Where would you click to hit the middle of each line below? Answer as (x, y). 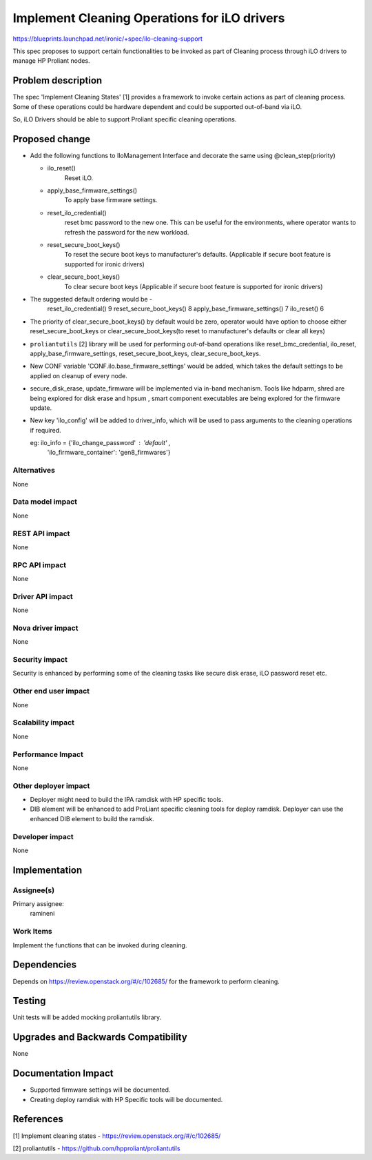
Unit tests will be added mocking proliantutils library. (87, 1017)
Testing (29, 1001)
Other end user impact (51, 691)
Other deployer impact (51, 785)
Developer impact (43, 836)
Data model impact (45, 502)
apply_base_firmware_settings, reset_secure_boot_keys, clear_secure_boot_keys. (145, 353)
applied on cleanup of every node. (79, 375)
